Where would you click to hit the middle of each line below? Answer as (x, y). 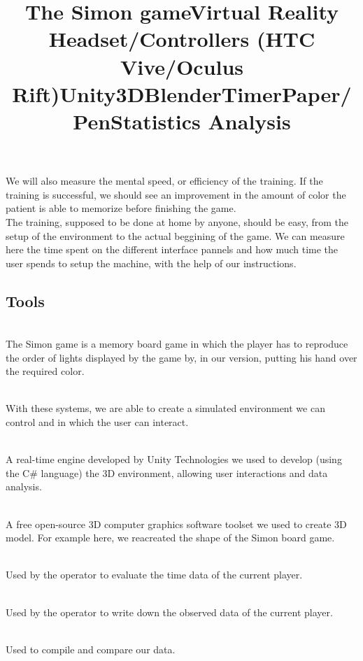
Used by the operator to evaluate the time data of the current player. (154, 575)
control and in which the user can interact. (97, 422)
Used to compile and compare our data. (91, 649)
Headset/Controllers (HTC (182, 39)
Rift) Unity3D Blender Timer (147, 93)
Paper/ (316, 93)
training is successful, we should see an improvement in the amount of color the (176, 194)
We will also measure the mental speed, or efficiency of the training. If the (164, 181)
